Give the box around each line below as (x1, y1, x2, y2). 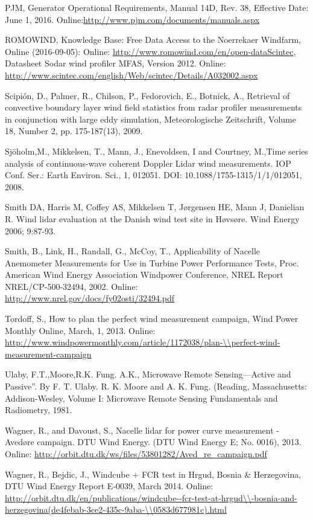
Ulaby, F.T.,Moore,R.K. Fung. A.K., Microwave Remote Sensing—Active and (5, 368, 291, 380)
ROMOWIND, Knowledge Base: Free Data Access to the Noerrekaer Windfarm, (5, 33, 301, 46)
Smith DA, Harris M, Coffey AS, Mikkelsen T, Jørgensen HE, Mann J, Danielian (5, 201, 305, 213)
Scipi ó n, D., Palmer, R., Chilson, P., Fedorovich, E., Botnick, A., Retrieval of (5, 89, 290, 101)
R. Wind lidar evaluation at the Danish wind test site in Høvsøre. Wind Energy (5, 212, 300, 225)
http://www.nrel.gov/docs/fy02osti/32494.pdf (5, 292, 175, 304)
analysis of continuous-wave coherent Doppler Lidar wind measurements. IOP (5, 156, 291, 169)
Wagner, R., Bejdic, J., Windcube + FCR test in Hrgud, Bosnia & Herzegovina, (5, 467, 302, 480)
